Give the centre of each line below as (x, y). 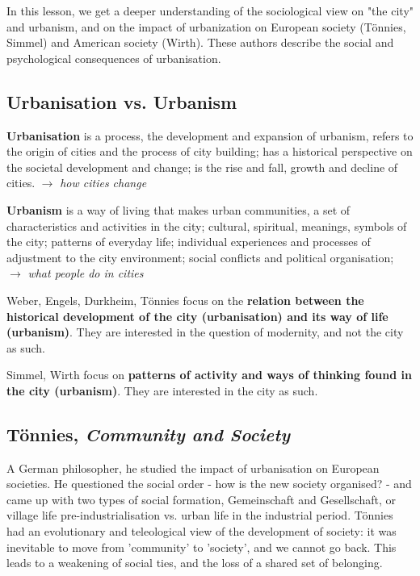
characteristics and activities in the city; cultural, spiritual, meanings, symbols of (207, 225)
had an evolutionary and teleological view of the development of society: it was (202, 531)
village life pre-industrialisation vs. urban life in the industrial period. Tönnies (200, 515)
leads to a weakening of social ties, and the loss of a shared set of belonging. (195, 563)
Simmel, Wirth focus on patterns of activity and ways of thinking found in (209, 375)
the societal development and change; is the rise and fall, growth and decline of (202, 167)
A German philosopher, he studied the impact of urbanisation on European (193, 467)
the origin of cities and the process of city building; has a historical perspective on (210, 151)
